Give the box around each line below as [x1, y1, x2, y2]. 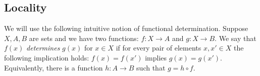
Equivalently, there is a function [4, 62, 103, 72]
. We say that [215, 32, 256, 43]
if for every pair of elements [116, 42, 201, 53]
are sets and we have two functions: [29, 32, 139, 43]
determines [26, 42, 60, 53]
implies [145, 52, 167, 62]
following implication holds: [4, 52, 89, 62]
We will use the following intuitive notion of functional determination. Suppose [4, 23, 248, 33]
